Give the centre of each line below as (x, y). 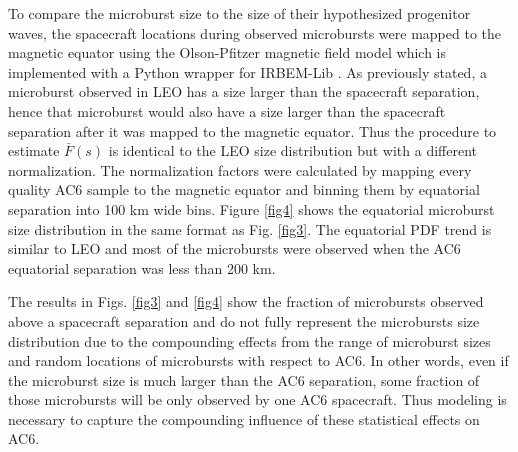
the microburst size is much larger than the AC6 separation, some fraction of (244, 379)
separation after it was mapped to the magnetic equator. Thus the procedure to (252, 130)
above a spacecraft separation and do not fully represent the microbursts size (244, 320)
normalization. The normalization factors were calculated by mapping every (240, 169)
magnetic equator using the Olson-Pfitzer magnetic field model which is (227, 52)
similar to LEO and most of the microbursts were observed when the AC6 (234, 248)
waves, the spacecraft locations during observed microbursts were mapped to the (254, 32)
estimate (34, 150)
